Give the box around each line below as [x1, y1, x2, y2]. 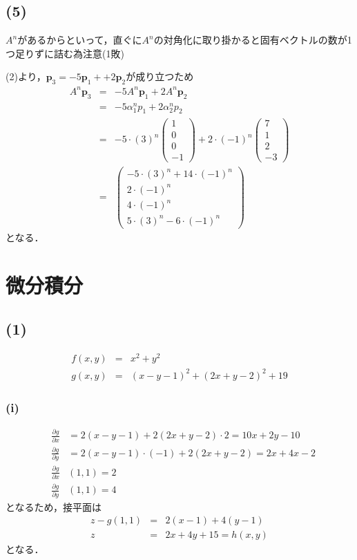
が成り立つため [126, 69, 194, 84]
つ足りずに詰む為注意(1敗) [6, 46, 124, 60]
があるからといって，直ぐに [17, 32, 142, 47]
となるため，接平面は [6, 499, 102, 514]
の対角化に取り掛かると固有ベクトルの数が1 [153, 32, 352, 47]
